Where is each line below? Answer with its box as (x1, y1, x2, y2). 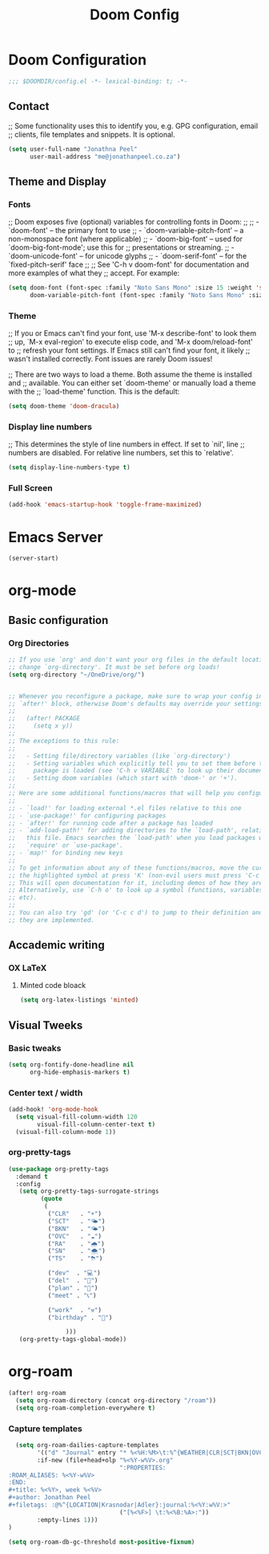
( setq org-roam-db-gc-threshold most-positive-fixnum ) (8, 1538, 195, 1546)
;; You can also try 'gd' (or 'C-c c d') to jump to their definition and (8, 909, 263, 917)
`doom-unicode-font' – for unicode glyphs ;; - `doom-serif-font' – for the (8, 251, 247, 261)
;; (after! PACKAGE (8, 715, 81, 723)
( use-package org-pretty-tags (8, 1164, 110, 1173)
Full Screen (8, 483, 54, 494)
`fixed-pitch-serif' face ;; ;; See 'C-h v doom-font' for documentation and (8, 259, 250, 270)
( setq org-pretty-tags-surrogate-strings (18, 1187, 159, 1196)
